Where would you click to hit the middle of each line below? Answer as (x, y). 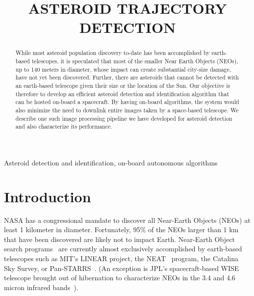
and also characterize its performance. (64, 126)
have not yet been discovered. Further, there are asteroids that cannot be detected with (127, 77)
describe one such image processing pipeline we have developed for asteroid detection (124, 118)
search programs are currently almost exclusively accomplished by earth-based (123, 249)
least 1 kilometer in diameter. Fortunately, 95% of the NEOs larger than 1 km (121, 229)
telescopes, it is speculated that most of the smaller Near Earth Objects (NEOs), (135, 61)
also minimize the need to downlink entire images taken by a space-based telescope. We (127, 110)
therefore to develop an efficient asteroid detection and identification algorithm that (122, 94)
